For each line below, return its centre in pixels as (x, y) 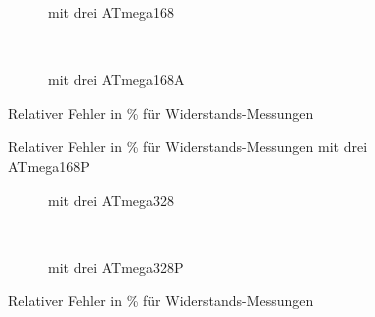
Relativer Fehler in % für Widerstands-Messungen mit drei (188, 146)
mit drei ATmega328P (116, 266)
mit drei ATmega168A (116, 79)
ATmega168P (49, 165)
